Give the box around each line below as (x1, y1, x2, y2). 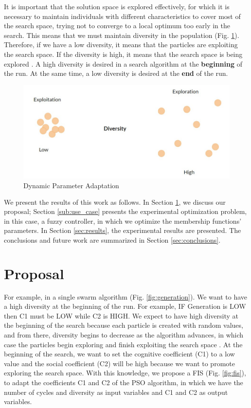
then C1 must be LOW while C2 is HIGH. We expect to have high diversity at (4, 310, 238, 320)
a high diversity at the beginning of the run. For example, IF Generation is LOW (4, 301, 246, 311)
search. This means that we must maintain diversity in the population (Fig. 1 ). (4, 30, 239, 40)
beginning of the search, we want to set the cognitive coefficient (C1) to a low (4, 349, 235, 359)
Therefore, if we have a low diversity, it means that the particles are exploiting (4, 39, 238, 50)
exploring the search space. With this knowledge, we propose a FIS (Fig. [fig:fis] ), (4, 368, 246, 378)
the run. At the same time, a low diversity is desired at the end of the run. (4, 68, 228, 78)
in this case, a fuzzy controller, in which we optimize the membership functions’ (4, 215, 242, 226)
